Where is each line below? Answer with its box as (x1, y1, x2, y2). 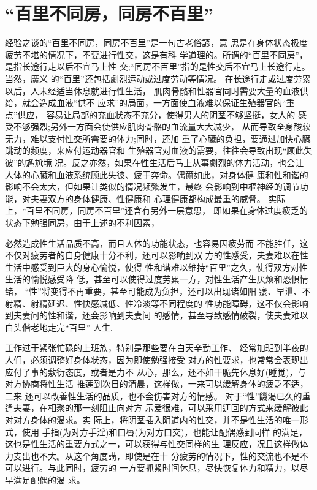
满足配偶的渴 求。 (13, 473, 85, 486)
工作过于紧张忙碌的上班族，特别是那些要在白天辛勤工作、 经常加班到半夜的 (5, 341, 308, 354)
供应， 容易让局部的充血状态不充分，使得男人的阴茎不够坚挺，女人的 (17, 108, 296, 121)
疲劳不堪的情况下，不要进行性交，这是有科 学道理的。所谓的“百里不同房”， (5, 48, 308, 61)
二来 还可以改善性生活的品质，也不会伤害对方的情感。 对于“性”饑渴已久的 (5, 389, 302, 402)
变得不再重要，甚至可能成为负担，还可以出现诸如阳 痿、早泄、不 (50, 285, 311, 297)
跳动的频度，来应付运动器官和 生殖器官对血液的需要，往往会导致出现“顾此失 (5, 144, 313, 157)
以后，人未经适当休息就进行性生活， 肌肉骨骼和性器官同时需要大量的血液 (5, 84, 300, 97)
